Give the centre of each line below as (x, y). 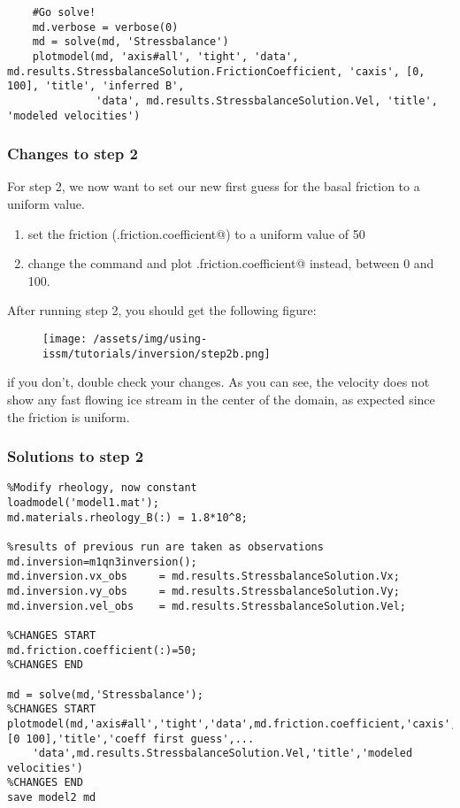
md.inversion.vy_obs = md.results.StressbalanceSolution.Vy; (203, 591)
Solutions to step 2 (76, 456)
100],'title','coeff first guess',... (140, 739)
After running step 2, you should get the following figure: (162, 310)
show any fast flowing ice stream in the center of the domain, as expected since (221, 399)
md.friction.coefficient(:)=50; (102, 650)
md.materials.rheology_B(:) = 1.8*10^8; (128, 517)
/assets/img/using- (150, 339)
